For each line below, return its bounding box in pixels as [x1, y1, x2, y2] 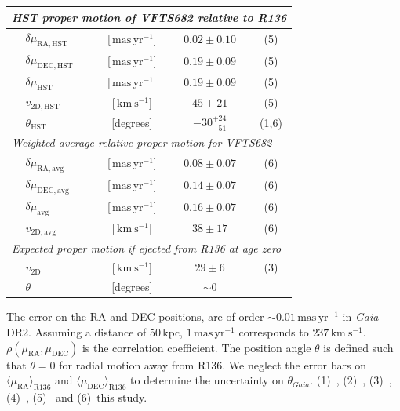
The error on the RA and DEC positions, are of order [6, 308, 264, 325]
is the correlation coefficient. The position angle [82, 339, 311, 355]
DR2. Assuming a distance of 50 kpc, [6, 323, 184, 340]
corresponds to [238, 323, 309, 340]
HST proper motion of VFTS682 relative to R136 [12, 9, 287, 25]
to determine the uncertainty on [130, 372, 284, 388]
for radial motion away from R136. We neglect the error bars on [59, 356, 367, 373]
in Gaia [342, 308, 379, 325]
